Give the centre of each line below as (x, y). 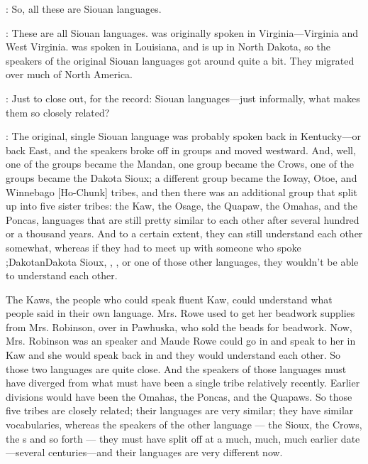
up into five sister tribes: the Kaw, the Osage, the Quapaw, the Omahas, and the (182, 206)
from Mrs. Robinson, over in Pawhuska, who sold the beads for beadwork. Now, (179, 327)
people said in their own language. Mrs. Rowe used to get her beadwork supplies (180, 313)
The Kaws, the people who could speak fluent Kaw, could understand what (169, 299)
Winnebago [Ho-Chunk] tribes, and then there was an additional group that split (182, 191)
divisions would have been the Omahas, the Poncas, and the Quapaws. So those (179, 396)
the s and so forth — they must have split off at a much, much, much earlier (172, 438)
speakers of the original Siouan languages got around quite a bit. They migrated (180, 60)
